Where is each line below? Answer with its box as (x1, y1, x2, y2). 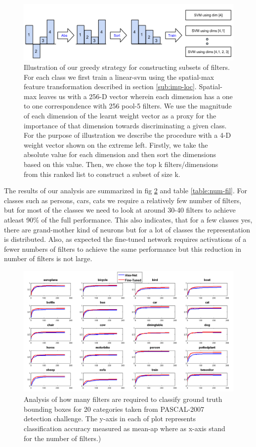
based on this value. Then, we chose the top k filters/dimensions (24, 159, 218, 169)
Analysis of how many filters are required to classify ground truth (24, 394, 222, 404)
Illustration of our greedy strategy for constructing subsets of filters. (24, 62, 230, 72)
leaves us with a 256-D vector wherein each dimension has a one (39, 91, 233, 101)
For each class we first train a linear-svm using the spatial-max (24, 71, 214, 82)
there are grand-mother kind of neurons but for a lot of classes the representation (4, 224, 251, 234)
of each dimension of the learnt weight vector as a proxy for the (24, 111, 216, 121)
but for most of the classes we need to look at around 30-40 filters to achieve (4, 205, 236, 215)
